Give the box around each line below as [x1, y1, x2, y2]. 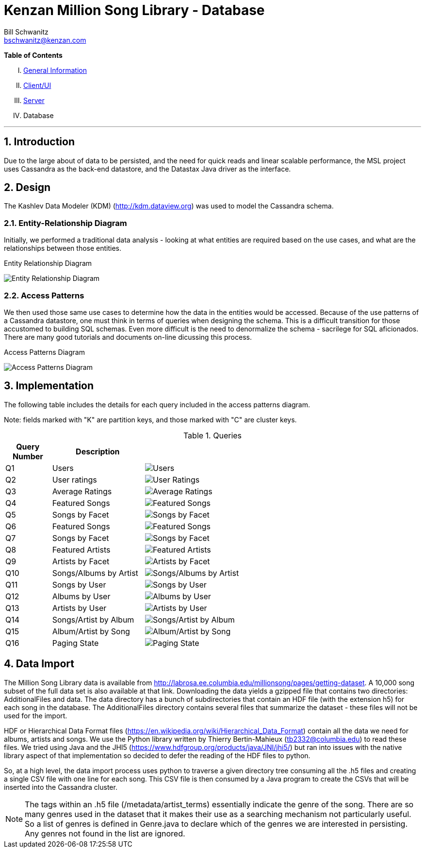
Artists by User [52, 603, 107, 613]
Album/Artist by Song [52, 626, 130, 636]
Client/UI [23, 81, 51, 89]
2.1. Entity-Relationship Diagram [4, 218, 127, 228]
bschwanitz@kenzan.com [4, 35, 86, 44]
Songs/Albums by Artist [52, 568, 138, 578]
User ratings [52, 474, 97, 485]
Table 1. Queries [183, 430, 242, 440]
